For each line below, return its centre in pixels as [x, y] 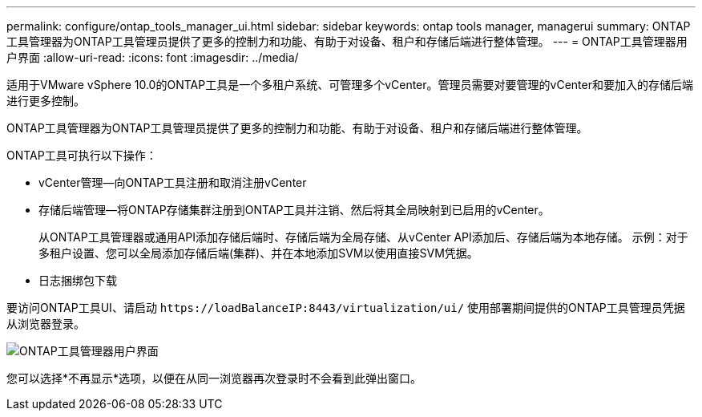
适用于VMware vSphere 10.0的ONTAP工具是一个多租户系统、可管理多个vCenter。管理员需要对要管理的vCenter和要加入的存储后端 [350, 85]
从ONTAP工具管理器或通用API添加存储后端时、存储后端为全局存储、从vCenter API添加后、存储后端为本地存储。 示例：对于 [363, 237]
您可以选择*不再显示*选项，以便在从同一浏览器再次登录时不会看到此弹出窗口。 [214, 378]
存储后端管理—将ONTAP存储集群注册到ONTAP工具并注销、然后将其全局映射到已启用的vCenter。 [294, 210]
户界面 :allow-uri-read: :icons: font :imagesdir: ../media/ [153, 57]
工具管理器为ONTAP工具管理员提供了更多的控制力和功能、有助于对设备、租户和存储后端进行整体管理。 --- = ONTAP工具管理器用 [347, 41]
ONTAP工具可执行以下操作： [82, 155]
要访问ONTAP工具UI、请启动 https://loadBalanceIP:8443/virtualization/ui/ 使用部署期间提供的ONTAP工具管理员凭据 [346, 308]
